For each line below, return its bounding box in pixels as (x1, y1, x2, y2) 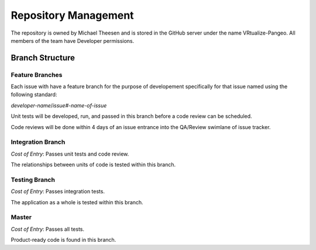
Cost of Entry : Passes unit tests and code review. (11, 150, 129, 157)
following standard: (11, 91, 57, 98)
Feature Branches (11, 70, 63, 79)
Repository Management (11, 9, 134, 22)
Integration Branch (11, 138, 66, 146)
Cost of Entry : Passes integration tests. (11, 188, 105, 195)
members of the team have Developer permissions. (11, 37, 135, 44)
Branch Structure (11, 53, 75, 63)
